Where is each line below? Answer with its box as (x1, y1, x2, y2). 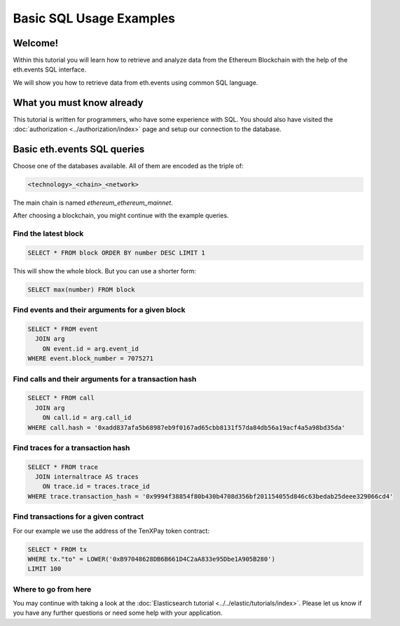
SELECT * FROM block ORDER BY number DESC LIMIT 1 (27, 249, 206, 257)
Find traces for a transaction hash (13, 442, 130, 452)
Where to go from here (13, 584, 92, 594)
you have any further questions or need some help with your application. (13, 608, 223, 617)
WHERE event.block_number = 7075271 (27, 355, 154, 362)
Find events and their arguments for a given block (13, 305, 186, 315)
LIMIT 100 (27, 565, 62, 573)
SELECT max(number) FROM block (27, 285, 136, 294)
